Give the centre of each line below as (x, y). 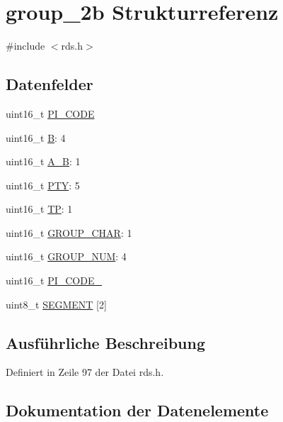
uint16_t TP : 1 (39, 209)
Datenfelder (50, 84)
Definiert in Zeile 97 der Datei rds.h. (85, 372)
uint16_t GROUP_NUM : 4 (66, 256)
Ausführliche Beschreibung (105, 342)
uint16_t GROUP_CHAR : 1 (69, 232)
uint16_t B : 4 (36, 137)
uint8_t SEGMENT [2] (56, 304)
